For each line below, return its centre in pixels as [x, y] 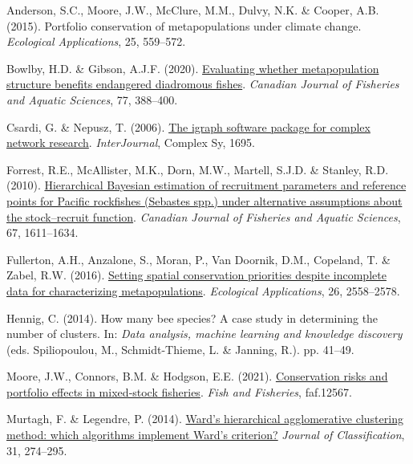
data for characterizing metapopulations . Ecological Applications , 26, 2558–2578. [203, 290]
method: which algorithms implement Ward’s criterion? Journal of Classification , [206, 435]
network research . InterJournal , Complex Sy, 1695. [131, 142]
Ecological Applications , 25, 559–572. [96, 41]
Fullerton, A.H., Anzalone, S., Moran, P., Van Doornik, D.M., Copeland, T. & [198, 259]
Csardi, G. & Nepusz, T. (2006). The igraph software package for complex [188, 126]
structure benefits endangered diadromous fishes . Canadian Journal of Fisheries [203, 84]
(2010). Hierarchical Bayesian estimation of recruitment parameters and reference [206, 185]
